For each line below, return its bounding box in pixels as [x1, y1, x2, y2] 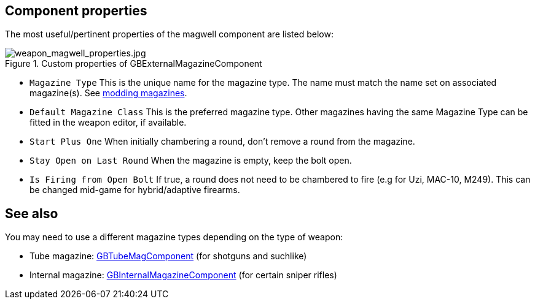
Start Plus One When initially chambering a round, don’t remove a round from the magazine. [29, 136, 415, 147]
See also [5, 205, 58, 221]
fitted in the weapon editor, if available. [29, 117, 187, 128]
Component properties [5, 3, 147, 18]
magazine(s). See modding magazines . [29, 88, 187, 99]
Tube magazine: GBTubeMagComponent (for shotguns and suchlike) [29, 251, 307, 262]
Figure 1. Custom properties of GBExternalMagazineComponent [5, 58, 262, 69]
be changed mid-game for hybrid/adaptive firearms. [29, 184, 240, 196]
